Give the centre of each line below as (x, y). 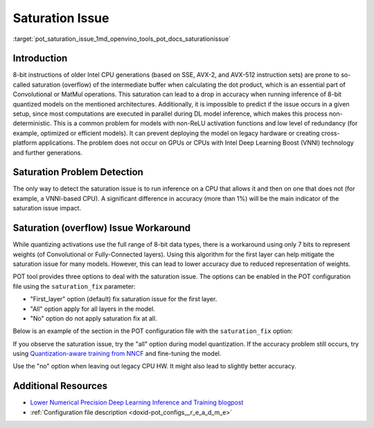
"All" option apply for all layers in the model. (92, 309)
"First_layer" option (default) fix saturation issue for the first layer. (124, 299)
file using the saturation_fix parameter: (74, 286)
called (21, 84)
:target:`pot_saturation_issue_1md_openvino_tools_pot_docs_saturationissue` (122, 39)
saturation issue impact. (47, 208)
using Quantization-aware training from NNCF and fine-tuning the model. (117, 354)
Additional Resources (60, 386)
